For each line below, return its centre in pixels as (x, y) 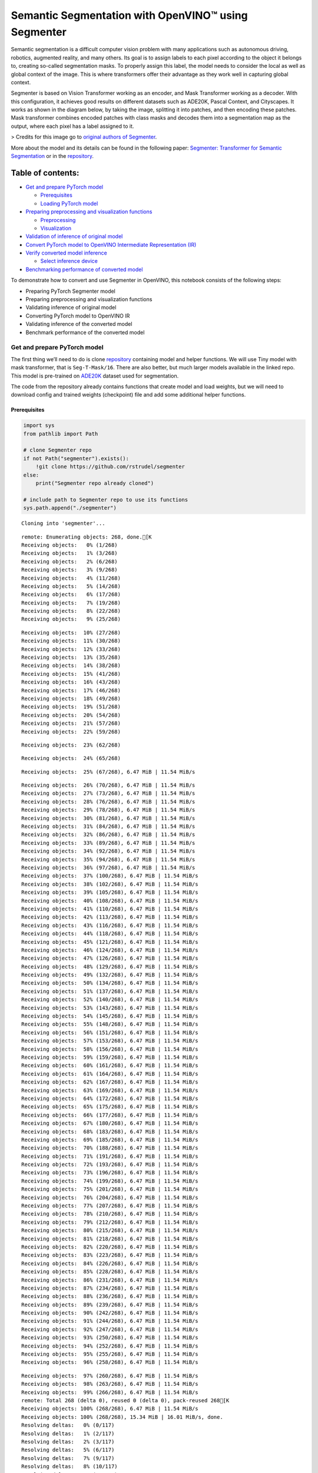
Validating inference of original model (71, 308)
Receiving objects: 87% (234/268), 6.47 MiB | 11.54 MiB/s (110, 1288)
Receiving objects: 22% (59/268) (71, 731)
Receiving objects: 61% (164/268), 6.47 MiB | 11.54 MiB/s (110, 1074)
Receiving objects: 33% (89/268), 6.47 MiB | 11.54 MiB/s (108, 843)
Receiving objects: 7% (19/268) (71, 603)
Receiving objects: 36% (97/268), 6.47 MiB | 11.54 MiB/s (108, 868)
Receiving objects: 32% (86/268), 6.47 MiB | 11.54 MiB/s (108, 835)
